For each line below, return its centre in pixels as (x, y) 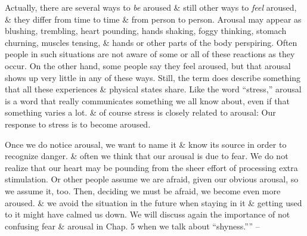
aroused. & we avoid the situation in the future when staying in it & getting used (153, 202)
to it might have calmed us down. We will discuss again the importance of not (148, 214)
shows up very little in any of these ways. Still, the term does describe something (153, 77)
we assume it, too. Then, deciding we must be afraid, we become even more (143, 190)
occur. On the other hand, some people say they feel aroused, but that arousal (148, 65)
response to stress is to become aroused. (78, 124)
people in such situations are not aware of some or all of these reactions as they (150, 54)
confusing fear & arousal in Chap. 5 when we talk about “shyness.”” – (132, 226)
